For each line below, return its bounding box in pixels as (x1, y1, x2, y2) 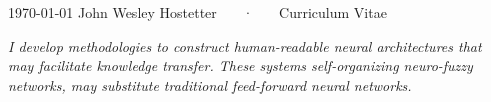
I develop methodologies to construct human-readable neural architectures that (8, 35, 482, 56)
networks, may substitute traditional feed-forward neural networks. (8, 74, 412, 95)
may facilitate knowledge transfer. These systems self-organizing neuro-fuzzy (8, 55, 473, 76)
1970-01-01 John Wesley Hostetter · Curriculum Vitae (8, 2, 387, 22)
